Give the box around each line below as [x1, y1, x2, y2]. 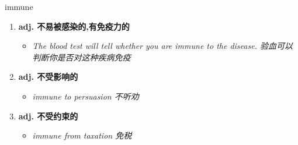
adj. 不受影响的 [18, 70, 78, 83]
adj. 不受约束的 [18, 109, 78, 122]
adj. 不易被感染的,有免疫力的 [18, 20, 130, 32]
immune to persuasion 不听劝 [32, 90, 139, 102]
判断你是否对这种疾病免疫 [32, 51, 131, 63]
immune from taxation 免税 [32, 129, 132, 142]
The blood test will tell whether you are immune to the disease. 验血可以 [32, 40, 293, 52]
